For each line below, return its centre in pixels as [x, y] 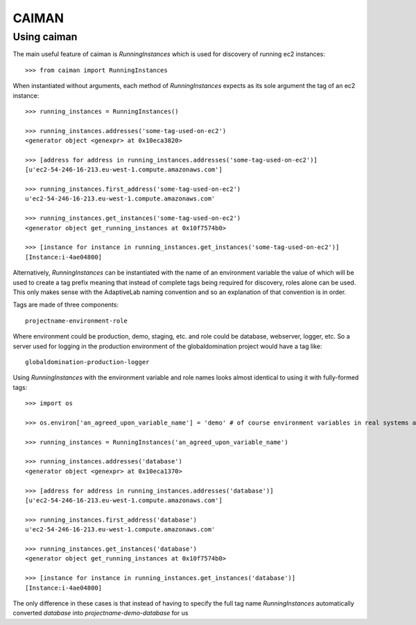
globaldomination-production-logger [87, 362]
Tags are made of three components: [66, 305]
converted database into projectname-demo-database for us [101, 613]
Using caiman [45, 37]
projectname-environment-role [77, 320]
